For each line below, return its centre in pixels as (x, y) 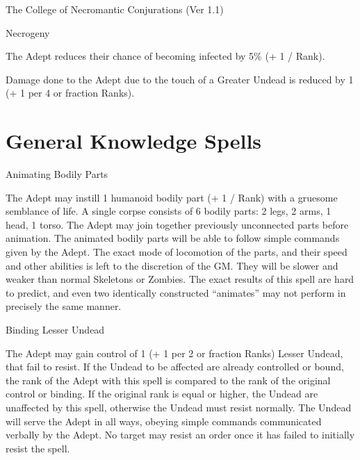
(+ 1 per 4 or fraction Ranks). (70, 93)
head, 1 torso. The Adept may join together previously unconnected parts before (177, 224)
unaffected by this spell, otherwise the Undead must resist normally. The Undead (179, 407)
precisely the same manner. (64, 306)
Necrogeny (28, 32)
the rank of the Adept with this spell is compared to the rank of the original (168, 380)
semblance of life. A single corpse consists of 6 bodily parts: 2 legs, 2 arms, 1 (169, 211)
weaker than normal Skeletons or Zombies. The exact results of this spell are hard (180, 279)
